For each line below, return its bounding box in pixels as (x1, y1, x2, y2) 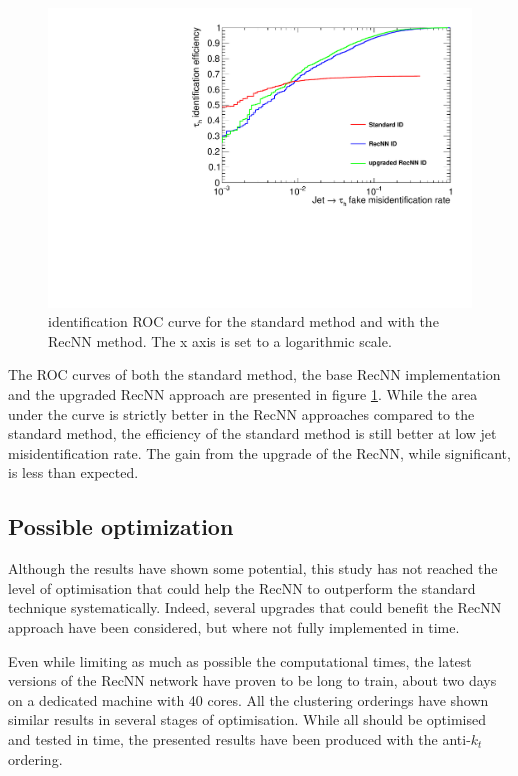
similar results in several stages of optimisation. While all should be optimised (8, 709, 486, 730)
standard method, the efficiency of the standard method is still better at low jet (8, 423, 497, 444)
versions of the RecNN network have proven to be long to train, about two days (8, 670, 497, 691)
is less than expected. (8, 462, 139, 483)
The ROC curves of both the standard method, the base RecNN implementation (8, 364, 501, 385)
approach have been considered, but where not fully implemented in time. (8, 616, 460, 637)
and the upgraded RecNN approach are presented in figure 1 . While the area (8, 384, 478, 405)
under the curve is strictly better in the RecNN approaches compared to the (8, 403, 475, 424)
